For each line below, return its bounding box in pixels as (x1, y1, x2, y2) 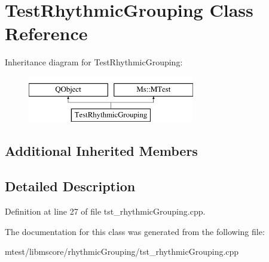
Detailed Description (5, 177, 136, 195)
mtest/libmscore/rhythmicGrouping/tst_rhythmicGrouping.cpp (5, 245, 239, 258)
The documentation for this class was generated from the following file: (5, 225, 265, 237)
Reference (5, 21, 88, 46)
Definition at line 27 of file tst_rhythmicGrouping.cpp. (5, 205, 206, 218)
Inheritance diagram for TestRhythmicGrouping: (5, 56, 183, 68)
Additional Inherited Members (5, 141, 198, 160)
